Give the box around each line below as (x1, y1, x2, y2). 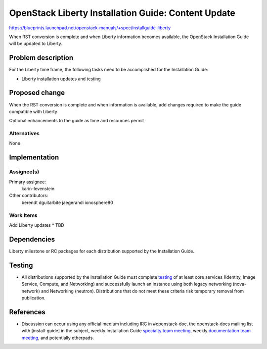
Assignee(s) (9, 168, 40, 175)
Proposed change (9, 89, 65, 97)
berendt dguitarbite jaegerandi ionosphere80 (21, 199, 113, 205)
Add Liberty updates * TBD (9, 222, 64, 228)
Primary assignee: (9, 179, 46, 185)
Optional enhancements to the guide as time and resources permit (9, 118, 144, 124)
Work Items (9, 212, 38, 219)
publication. (21, 295, 45, 300)
